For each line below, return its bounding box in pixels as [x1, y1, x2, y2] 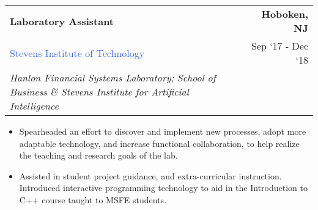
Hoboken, [261, 7, 308, 21]
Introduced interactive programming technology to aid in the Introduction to [19, 181, 308, 194]
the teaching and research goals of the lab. [19, 149, 178, 162]
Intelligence [10, 99, 59, 113]
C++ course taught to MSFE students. [19, 193, 167, 206]
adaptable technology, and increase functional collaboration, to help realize [19, 137, 300, 149]
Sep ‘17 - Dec [251, 39, 308, 53]
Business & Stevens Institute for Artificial [10, 84, 189, 99]
